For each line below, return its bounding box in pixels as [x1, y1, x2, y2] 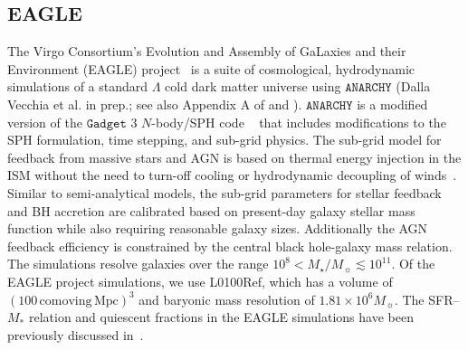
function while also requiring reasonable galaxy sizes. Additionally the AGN [7, 219, 428, 238]
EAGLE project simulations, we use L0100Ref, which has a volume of [7, 271, 393, 290]
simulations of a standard [7, 77, 148, 96]
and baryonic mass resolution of [138, 289, 315, 308]
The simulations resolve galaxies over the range [7, 254, 269, 273]
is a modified [357, 94, 428, 113]
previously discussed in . [7, 325, 144, 344]
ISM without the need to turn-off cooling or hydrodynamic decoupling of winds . [7, 166, 457, 184]
